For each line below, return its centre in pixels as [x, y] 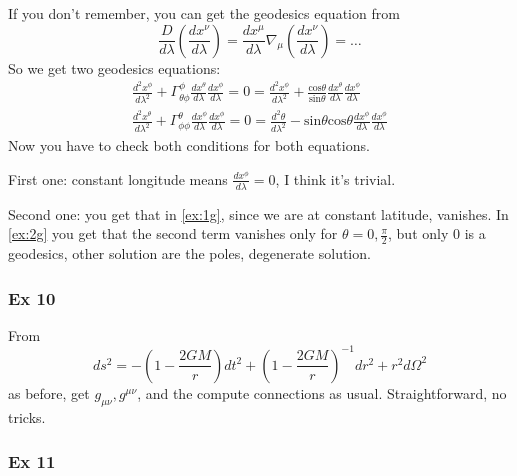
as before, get [49, 392]
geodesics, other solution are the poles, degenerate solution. [189, 253]
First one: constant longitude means [118, 178]
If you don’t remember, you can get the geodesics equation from [204, 13]
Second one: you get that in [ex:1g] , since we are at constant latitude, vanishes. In [258, 213]
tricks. [27, 416]
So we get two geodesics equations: [114, 67]
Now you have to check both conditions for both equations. [189, 145]
